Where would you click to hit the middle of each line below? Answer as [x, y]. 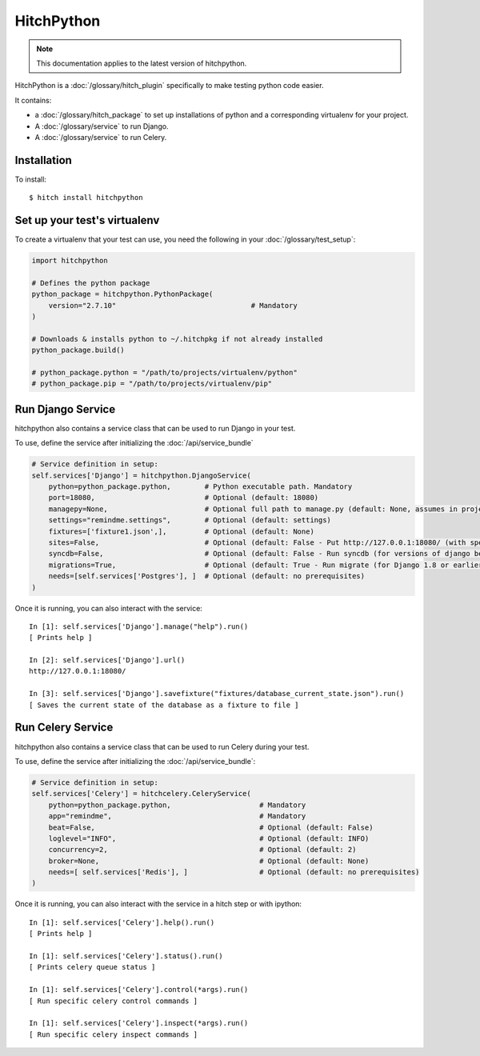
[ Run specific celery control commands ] [114, 1001]
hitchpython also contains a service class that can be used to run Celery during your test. [162, 746]
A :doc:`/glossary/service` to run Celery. [101, 137]
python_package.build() [78, 350]
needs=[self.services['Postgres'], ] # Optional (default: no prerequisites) [207, 576]
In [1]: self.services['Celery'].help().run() [122, 922]
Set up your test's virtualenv [87, 220]
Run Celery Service [64, 728]
